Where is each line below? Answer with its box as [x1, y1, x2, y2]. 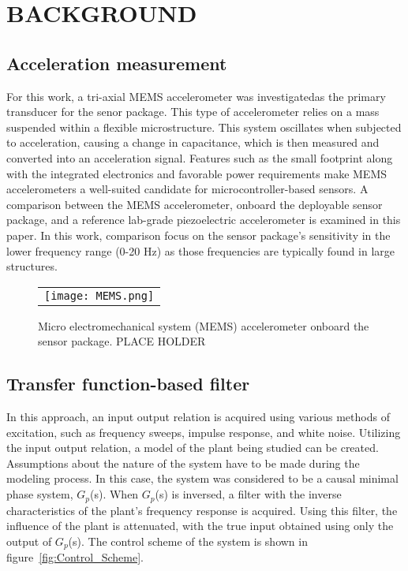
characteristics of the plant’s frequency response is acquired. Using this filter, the [6, 502, 398, 518]
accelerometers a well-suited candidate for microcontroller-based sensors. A [6, 181, 369, 197]
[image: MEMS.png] [44, 289, 155, 302]
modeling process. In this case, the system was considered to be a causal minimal [6, 470, 399, 487]
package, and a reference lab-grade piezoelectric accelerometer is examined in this [6, 211, 401, 228]
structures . [6, 258, 58, 274]
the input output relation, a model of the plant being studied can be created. [6, 439, 379, 456]
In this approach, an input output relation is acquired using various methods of [6, 409, 390, 425]
